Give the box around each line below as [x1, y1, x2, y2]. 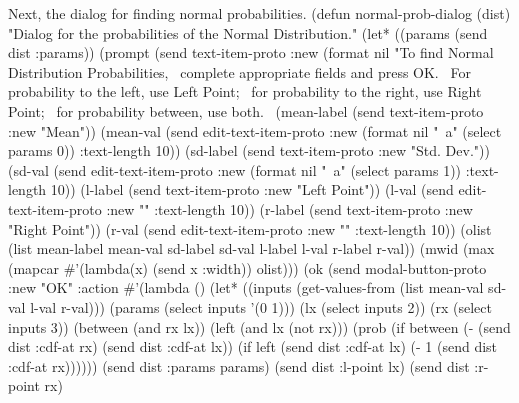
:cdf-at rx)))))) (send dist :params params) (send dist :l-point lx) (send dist [8, 355, 470, 376]
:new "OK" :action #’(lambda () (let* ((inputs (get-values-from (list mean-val [8, 277, 484, 298]
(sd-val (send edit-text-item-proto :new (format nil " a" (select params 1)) [8, 159, 462, 180]
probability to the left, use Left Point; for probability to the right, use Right [8, 81, 482, 102]
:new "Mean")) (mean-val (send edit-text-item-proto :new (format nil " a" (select [8, 120, 502, 141]
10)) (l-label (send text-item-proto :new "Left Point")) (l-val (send [50, 179, 454, 200]
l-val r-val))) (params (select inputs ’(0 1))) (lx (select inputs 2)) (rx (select [30, 296, 492, 317]
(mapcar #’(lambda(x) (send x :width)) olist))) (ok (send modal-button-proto [8, 257, 487, 278]
